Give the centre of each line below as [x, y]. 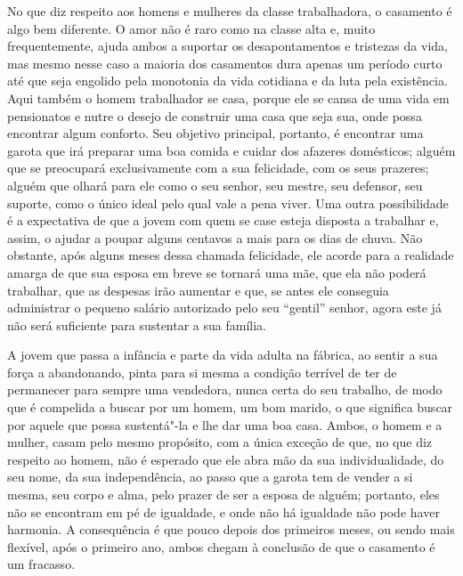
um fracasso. [41, 564]
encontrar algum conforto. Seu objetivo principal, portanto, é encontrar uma [215, 133]
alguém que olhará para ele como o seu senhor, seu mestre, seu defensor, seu [215, 185]
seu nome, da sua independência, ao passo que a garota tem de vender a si [210, 477]
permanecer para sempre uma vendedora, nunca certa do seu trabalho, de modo [225, 389]
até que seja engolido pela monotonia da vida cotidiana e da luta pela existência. [227, 81]
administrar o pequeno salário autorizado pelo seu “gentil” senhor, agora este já [224, 308]
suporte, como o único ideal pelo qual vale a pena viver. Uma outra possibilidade [228, 203]
